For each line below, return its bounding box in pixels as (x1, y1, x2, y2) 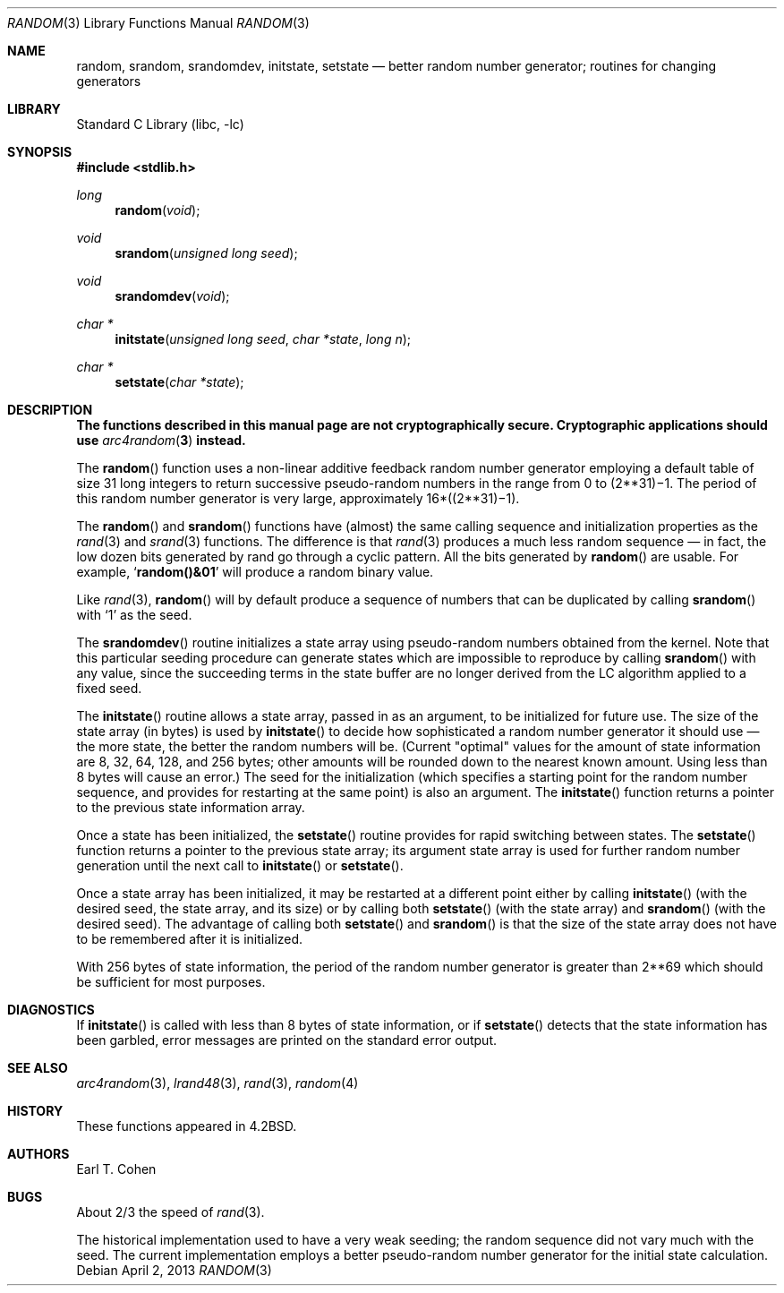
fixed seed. (76, 681, 142, 696)
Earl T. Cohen (76, 1161, 157, 1177)
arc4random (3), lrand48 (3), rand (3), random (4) (76, 1075, 359, 1091)
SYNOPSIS (7, 144, 72, 159)
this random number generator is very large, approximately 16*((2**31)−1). (76, 491, 520, 506)
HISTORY (7, 1103, 64, 1118)
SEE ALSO (7, 1060, 68, 1075)
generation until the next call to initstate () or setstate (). (76, 858, 404, 873)
